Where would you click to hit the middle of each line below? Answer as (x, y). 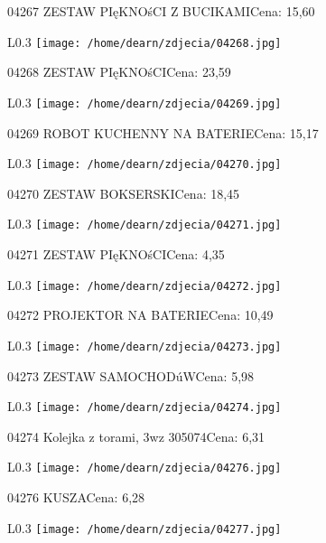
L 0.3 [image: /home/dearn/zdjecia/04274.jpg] (144, 406)
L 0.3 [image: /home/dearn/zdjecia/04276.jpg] (144, 467)
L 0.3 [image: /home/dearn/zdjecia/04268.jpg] (144, 41)
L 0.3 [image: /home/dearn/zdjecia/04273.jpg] (144, 345)
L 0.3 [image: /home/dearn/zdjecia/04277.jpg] (144, 527)
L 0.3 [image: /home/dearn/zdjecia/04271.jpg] (144, 224)
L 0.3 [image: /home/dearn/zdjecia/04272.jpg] (144, 284)
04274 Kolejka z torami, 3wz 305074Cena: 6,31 (136, 436)
